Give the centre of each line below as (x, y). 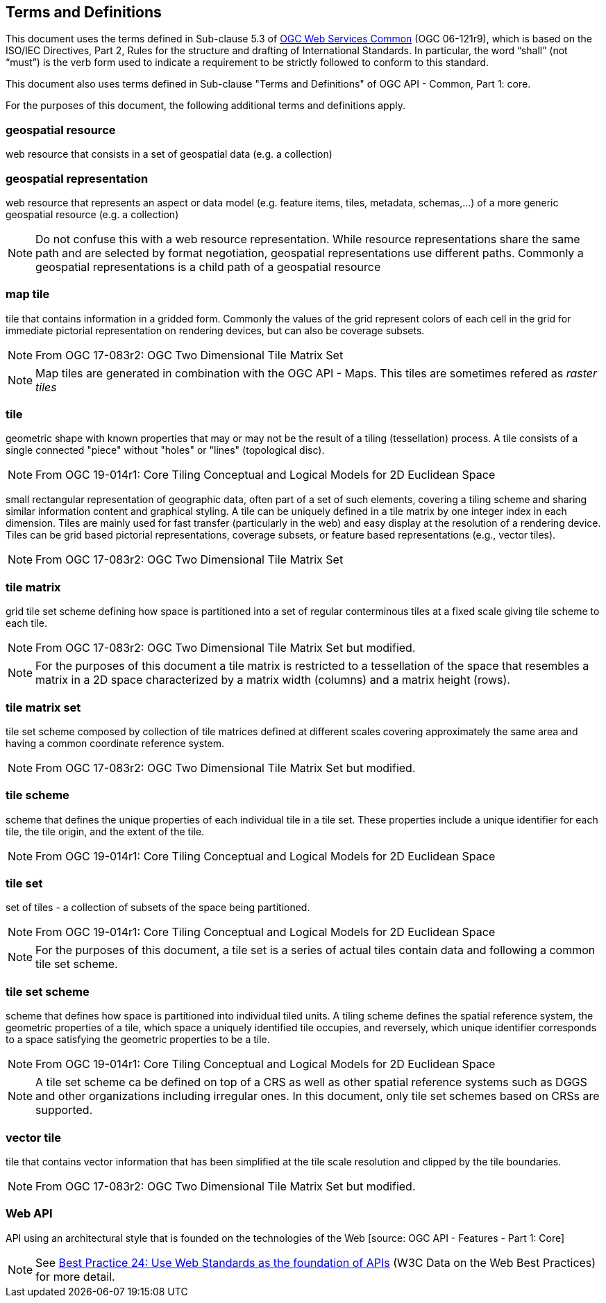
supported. (64, 1110)
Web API (29, 1214)
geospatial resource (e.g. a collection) (92, 214)
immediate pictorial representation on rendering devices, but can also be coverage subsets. (215, 330)
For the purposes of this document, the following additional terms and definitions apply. (205, 106)
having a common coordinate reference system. (115, 743)
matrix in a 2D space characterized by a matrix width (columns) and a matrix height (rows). (273, 680)
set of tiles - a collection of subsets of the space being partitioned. (158, 908)
